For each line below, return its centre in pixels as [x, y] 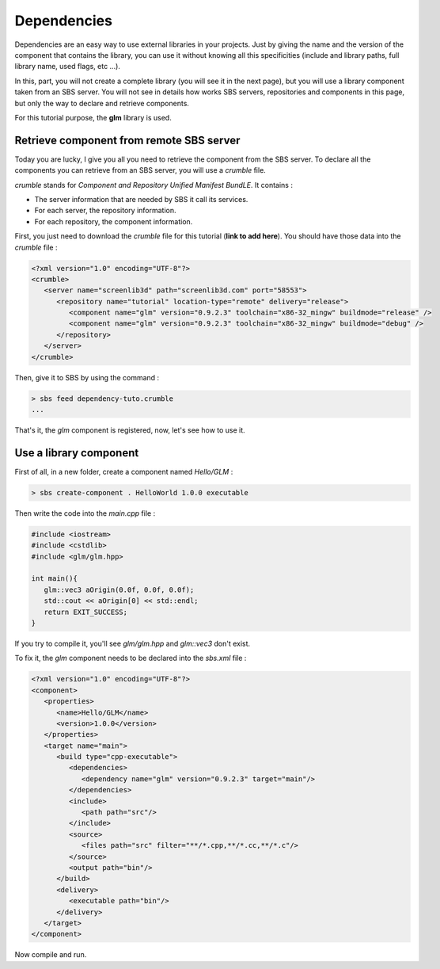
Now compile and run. [51, 955]
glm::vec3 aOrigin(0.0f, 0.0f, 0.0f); [119, 589]
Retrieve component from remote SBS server [127, 140]
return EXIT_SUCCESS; [86, 612]
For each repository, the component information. [114, 221]
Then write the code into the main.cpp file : [85, 513]
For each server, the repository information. [106, 211]
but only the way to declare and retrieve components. [102, 103]
